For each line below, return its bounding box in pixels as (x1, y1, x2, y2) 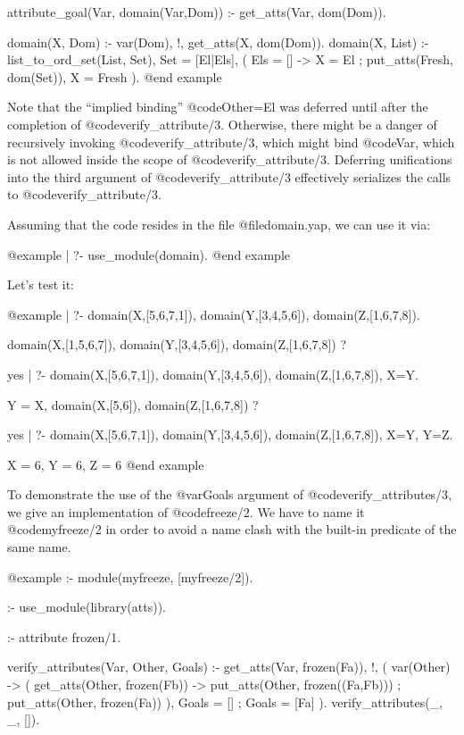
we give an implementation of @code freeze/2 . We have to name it (7, 502, 365, 521)
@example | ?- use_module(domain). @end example (7, 245, 291, 263)
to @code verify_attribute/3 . (7, 185, 162, 204)
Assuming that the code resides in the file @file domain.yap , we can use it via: (7, 214, 431, 233)
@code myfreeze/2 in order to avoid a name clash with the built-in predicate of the (7, 520, 457, 539)
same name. (7, 538, 71, 556)
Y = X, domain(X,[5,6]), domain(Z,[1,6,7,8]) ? (7, 395, 259, 413)
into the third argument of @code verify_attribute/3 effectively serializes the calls (7, 167, 452, 186)
